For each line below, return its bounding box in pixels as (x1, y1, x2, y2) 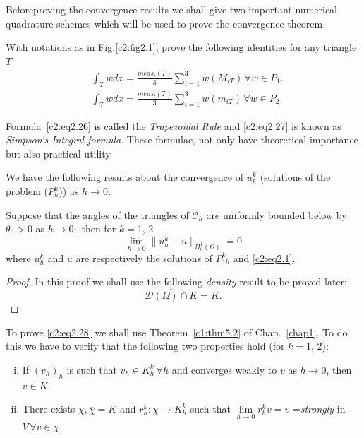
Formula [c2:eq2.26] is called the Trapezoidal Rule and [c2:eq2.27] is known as (6, 118, 341, 133)
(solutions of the (260, 170, 331, 184)
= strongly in (292, 401, 346, 416)
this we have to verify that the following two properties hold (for (6, 338, 285, 353)
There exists (22, 401, 75, 416)
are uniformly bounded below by (206, 207, 347, 222)
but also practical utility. (6, 146, 113, 160)
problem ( (6, 184, 48, 199)
